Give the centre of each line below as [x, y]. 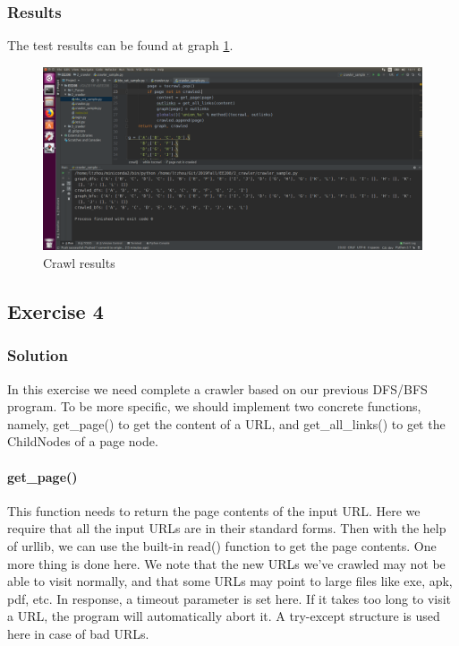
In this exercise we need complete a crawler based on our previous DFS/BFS [217, 388]
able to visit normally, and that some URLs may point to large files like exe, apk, [230, 581]
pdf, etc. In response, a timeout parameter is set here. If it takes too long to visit [229, 598]
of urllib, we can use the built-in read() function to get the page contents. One [222, 545]
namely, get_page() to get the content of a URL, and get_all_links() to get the [226, 423]
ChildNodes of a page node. [83, 441]
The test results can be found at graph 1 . [120, 45]
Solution [38, 355]
